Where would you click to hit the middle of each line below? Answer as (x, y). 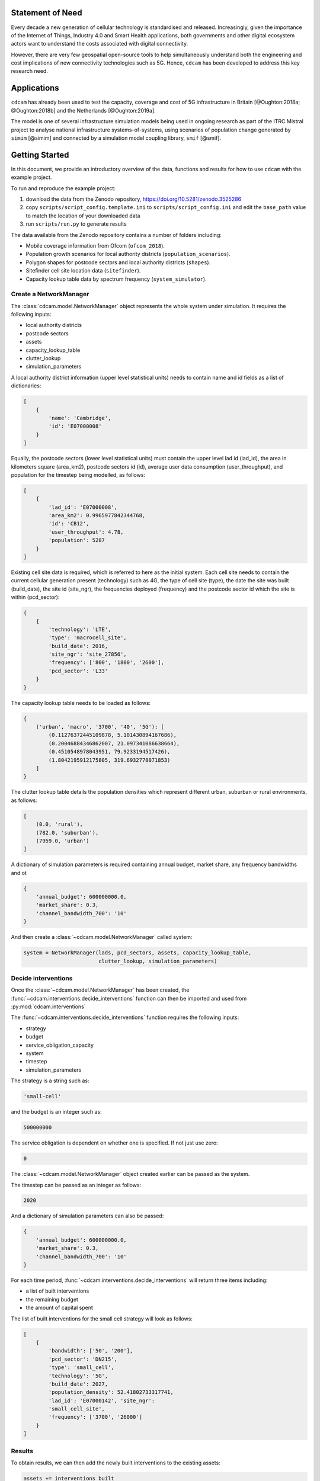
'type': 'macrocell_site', (87, 638)
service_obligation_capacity (60, 1045)
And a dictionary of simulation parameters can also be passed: (87, 1216)
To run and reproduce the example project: (63, 188)
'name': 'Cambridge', (80, 418)
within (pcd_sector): (35, 597)
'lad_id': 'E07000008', (83, 507)
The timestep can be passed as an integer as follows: (76, 1185)
